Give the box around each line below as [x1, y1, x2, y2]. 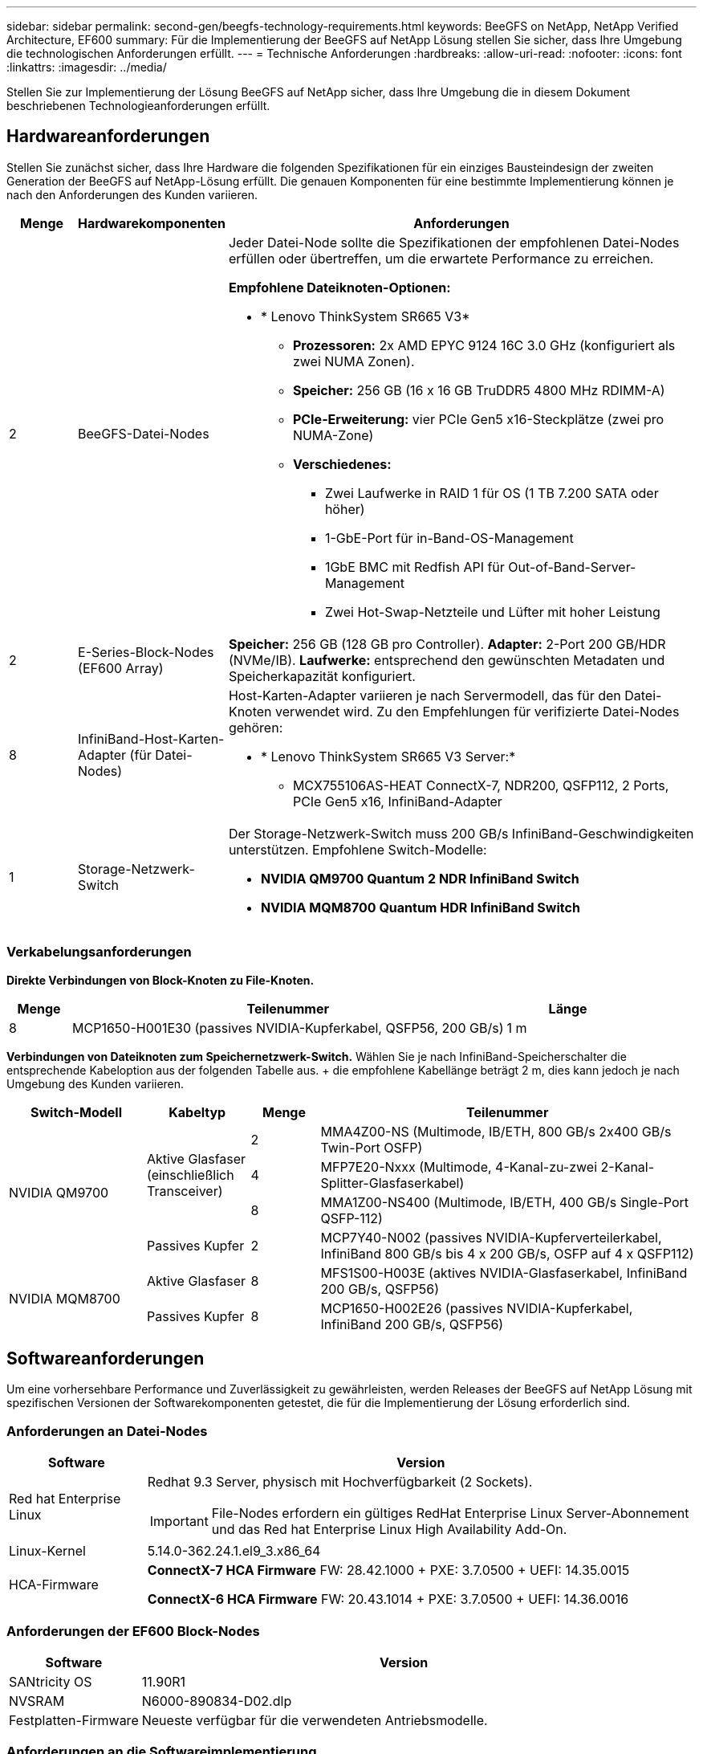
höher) [324, 500, 365, 517]
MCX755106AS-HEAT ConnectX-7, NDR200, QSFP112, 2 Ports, [292, 777, 669, 793]
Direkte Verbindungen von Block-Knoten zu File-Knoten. [6, 973, 315, 987]
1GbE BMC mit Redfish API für [324, 558, 505, 575]
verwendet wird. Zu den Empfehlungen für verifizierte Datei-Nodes [275, 703, 680, 720]
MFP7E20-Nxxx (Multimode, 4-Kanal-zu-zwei [320, 1158, 598, 1175]
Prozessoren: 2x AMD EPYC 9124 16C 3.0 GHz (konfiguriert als [292, 337, 676, 353]
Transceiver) [147, 1182, 223, 1199]
